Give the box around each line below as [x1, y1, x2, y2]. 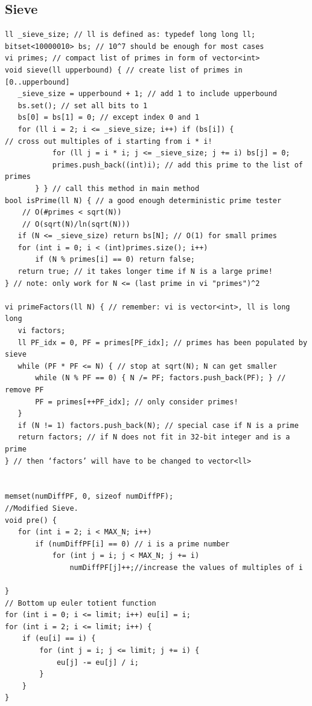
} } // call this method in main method [35, 184, 200, 193]
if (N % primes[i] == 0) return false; [35, 255, 195, 264]
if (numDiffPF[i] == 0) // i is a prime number [35, 539, 230, 548]
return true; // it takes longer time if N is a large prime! [18, 267, 273, 276]
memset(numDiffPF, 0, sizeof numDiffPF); [5, 492, 174, 501]
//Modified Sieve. [5, 504, 78, 513]
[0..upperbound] [5, 77, 70, 86]
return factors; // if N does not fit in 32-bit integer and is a [18, 433, 290, 442]
